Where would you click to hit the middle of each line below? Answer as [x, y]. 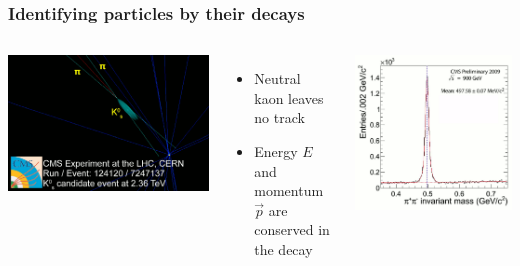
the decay [283, 248]
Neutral [277, 78]
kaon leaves [289, 97]
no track [279, 117]
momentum [289, 190]
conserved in [292, 229]
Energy [276, 151]
